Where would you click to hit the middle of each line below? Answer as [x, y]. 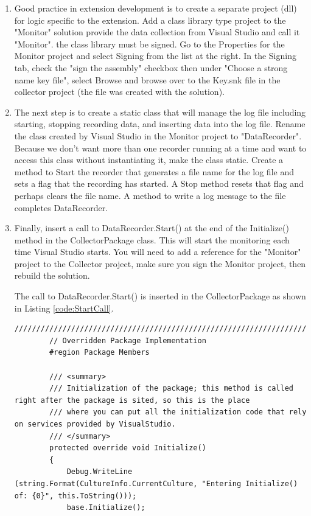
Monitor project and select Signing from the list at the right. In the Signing [155, 56]
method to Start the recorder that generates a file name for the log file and [154, 171]
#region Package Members [100, 353]
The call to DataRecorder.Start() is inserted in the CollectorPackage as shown [160, 296]
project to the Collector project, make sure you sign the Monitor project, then [160, 263]
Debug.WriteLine [100, 472]
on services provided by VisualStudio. [95, 424]
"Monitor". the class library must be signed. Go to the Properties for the [149, 44]
